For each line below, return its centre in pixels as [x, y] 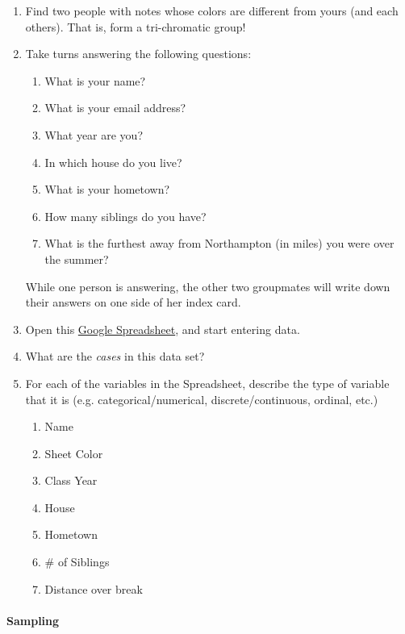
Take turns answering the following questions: [138, 54]
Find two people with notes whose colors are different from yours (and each [212, 10]
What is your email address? [115, 108]
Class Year [71, 480]
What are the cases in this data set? [115, 356]
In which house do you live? [113, 162]
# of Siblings [77, 562]
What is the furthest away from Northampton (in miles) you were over [219, 243]
